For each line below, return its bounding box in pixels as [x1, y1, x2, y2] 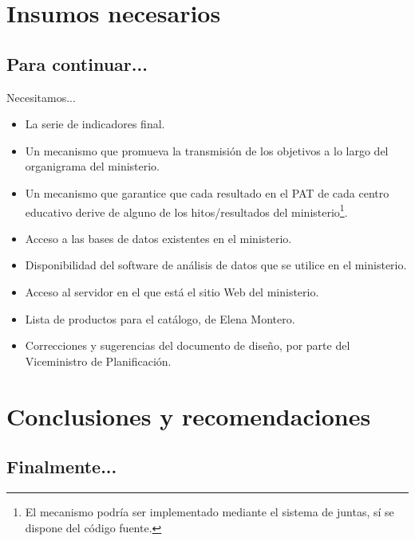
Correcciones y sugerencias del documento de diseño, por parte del [25, 337, 350, 354]
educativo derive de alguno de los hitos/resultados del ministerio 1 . [25, 201, 348, 220]
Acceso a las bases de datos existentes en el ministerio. [25, 229, 292, 246]
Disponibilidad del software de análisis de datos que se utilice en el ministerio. [25, 257, 407, 273]
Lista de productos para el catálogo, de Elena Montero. [25, 310, 295, 327]
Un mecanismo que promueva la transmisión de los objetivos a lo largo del [25, 142, 389, 159]
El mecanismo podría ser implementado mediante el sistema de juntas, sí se [25, 503, 394, 519]
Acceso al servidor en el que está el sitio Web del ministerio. [25, 283, 319, 300]
